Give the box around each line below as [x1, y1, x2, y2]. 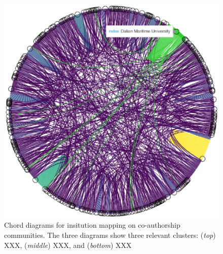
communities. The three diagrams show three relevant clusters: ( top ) [4, 229, 216, 240]
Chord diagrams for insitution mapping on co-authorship [4, 220, 180, 230]
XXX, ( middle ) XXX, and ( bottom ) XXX [4, 239, 132, 250]
